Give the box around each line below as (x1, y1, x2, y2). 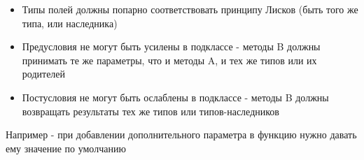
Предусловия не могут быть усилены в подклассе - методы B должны (22, 39, 321, 54)
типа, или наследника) (22, 15, 118, 30)
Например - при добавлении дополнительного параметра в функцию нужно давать (6, 127, 357, 142)
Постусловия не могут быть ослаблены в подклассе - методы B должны (22, 89, 329, 104)
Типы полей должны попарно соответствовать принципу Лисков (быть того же (22, 2, 358, 16)
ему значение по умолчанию (6, 140, 126, 155)
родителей (22, 66, 66, 81)
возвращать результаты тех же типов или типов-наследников (22, 103, 279, 118)
